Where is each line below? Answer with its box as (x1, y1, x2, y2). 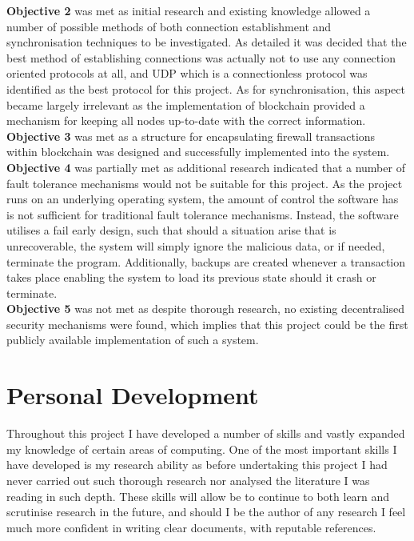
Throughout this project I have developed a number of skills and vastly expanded (6, 425, 405, 442)
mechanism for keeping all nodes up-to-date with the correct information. (6, 112, 366, 129)
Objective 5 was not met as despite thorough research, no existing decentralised (6, 300, 404, 317)
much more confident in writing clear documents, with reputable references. (6, 519, 376, 535)
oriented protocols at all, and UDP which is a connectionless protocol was (6, 65, 368, 82)
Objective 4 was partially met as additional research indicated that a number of (6, 158, 405, 175)
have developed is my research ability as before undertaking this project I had (6, 456, 388, 473)
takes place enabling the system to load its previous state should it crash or (6, 269, 376, 286)
